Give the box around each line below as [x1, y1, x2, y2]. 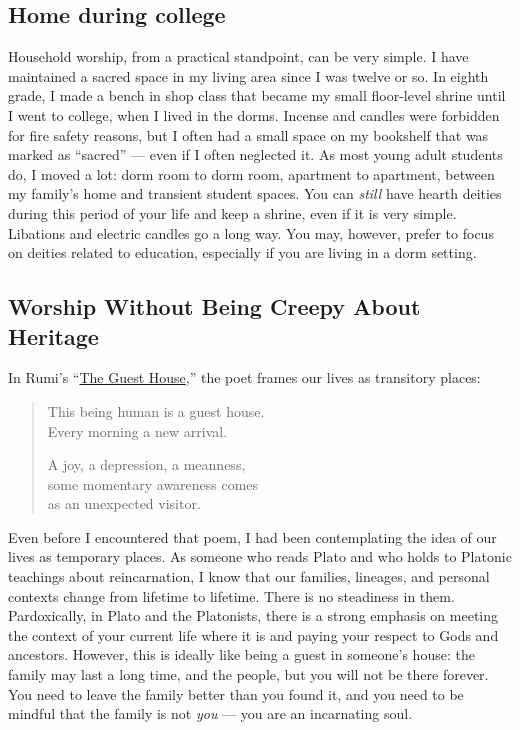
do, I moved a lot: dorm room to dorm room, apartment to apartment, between [8, 163, 495, 184]
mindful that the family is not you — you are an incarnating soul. [8, 703, 413, 724]
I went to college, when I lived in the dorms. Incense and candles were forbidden [8, 104, 500, 125]
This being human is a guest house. [47, 400, 265, 421]
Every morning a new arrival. [47, 420, 228, 441]
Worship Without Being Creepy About [8, 291, 421, 322]
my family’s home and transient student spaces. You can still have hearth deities [8, 183, 502, 204]
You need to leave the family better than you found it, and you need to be [8, 683, 464, 704]
